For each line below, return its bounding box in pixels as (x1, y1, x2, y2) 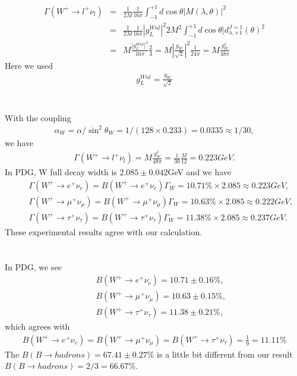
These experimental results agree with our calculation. (5, 225, 203, 238)
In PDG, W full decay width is (5, 166, 117, 178)
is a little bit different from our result (157, 347, 293, 360)
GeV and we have (168, 166, 232, 178)
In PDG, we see (5, 260, 62, 273)
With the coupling (5, 111, 71, 124)
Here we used (5, 59, 53, 71)
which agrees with (5, 320, 70, 333)
